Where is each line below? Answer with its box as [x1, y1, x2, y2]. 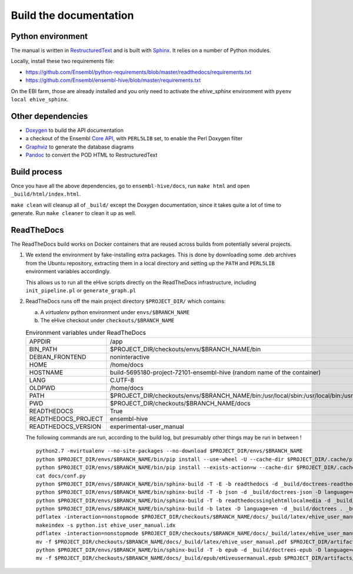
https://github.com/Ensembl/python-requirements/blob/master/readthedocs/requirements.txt [25, 68, 252, 75]
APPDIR [29, 337, 51, 345]
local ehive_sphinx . [11, 96, 69, 103]
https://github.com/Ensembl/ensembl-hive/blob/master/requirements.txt [25, 77, 201, 84]
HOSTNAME [29, 368, 64, 377]
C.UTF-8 [109, 376, 135, 384]
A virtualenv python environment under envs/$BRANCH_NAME [40, 308, 190, 315]
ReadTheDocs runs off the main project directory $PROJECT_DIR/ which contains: [25, 298, 226, 305]
